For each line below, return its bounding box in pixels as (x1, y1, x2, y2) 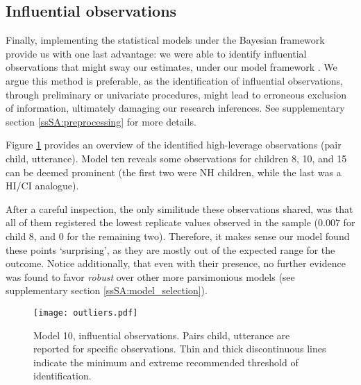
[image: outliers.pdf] (33, 307, 138, 318)
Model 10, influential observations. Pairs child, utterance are (33, 327, 290, 342)
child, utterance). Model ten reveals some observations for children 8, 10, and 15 (6, 151, 347, 165)
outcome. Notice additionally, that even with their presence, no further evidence (6, 256, 346, 271)
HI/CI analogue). (6, 178, 79, 193)
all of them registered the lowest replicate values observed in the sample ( (6, 215, 319, 230)
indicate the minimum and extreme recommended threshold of (33, 354, 299, 369)
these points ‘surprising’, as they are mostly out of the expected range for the (6, 242, 335, 257)
